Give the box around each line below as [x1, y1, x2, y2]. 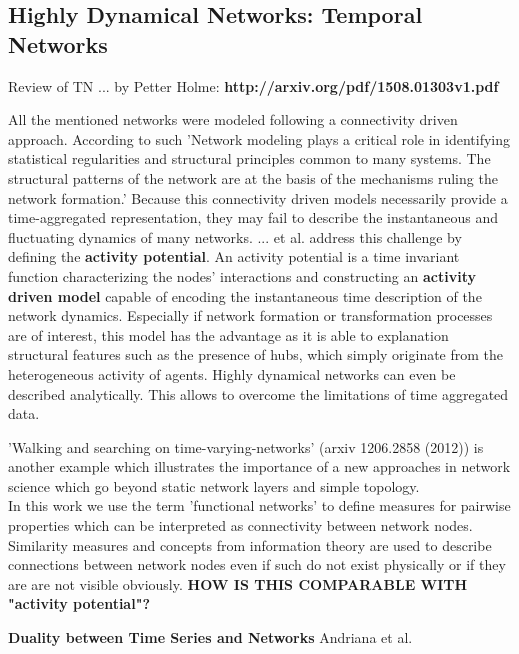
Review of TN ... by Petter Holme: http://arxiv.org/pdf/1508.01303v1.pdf [8, 75, 499, 96]
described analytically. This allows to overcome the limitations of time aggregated [8, 383, 509, 404]
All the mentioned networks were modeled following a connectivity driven [8, 109, 458, 130]
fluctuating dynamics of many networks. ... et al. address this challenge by [8, 226, 462, 247]
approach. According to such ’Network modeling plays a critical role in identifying [8, 128, 511, 149]
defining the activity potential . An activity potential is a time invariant [8, 246, 460, 267]
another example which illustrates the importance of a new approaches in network [8, 456, 511, 477]
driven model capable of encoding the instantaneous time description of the [8, 285, 482, 306]
